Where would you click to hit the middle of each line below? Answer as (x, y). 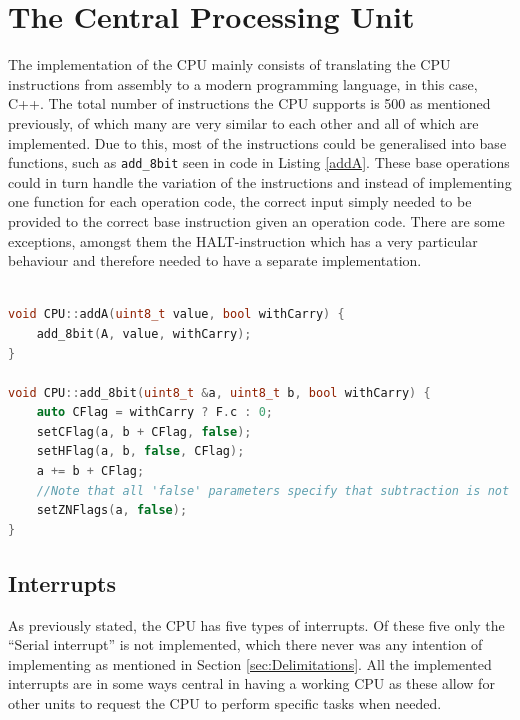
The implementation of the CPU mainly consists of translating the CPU (229, 64)
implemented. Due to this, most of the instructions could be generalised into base (257, 142)
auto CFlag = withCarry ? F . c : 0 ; (155, 412)
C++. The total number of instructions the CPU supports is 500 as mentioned (249, 103)
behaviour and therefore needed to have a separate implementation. (215, 260)
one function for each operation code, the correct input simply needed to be (240, 201)
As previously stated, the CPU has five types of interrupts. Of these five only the (256, 624)
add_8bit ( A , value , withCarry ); (144, 333)
